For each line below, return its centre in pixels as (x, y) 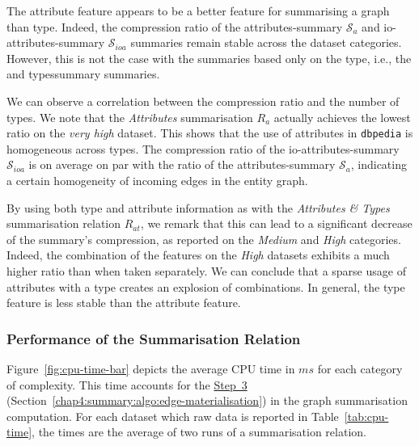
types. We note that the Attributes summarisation (130, 117)
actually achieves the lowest (342, 117)
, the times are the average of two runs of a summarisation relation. (199, 432)
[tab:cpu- (366, 416)
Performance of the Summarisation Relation (154, 338)
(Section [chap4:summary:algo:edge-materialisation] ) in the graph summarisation (207, 400)
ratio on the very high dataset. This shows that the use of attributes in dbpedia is (210, 133)
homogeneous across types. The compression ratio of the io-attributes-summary (203, 148)
